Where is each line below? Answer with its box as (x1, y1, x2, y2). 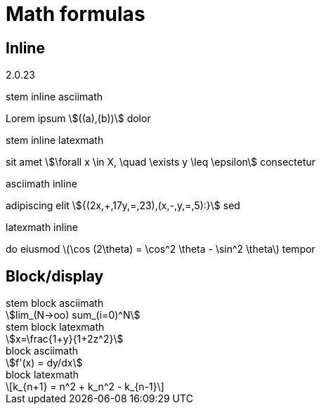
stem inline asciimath (6, 91, 103, 103)
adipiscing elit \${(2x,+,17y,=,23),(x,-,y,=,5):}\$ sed (6, 199, 240, 212)
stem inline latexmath (6, 134, 104, 147)
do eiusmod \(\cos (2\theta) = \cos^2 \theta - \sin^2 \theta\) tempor (6, 243, 315, 256)
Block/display (6, 267, 104, 285)
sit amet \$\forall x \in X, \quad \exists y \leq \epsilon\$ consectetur (6, 156, 316, 168)
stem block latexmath (6, 321, 105, 333)
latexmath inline (6, 221, 78, 234)
